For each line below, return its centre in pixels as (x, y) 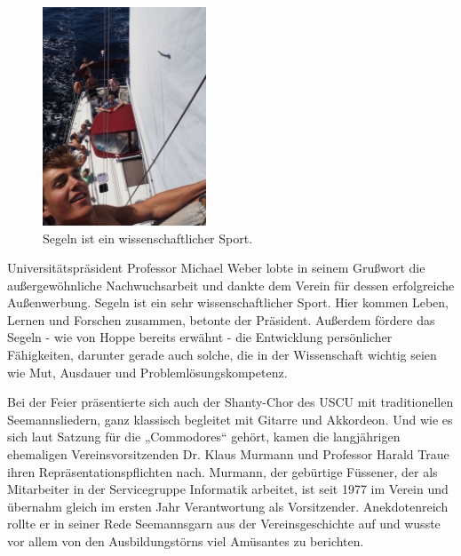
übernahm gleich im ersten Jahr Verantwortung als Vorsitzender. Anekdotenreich (228, 506)
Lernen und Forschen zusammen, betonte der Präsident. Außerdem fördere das (221, 319)
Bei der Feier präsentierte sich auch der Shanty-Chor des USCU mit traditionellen (230, 402)
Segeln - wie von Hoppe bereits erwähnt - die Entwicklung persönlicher (200, 337)
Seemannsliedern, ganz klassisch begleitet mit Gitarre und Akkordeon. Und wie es (230, 419)
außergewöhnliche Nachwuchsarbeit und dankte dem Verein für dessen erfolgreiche (231, 285)
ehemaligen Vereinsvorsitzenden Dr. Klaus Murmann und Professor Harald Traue (228, 454)
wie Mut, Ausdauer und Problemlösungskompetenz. (147, 372)
